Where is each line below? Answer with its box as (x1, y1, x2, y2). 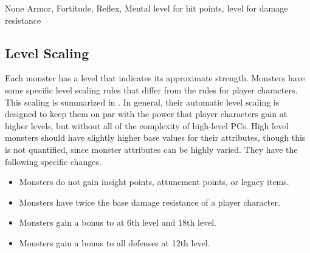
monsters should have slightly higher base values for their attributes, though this (5, 131, 306, 144)
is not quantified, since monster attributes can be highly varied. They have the (5, 143, 298, 155)
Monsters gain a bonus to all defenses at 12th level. (19, 236, 210, 249)
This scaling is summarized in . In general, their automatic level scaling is (5, 95, 280, 108)
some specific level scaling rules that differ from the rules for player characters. (5, 83, 298, 96)
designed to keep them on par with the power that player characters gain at (5, 107, 288, 120)
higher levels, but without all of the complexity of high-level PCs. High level (5, 119, 289, 132)
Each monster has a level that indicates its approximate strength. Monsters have (5, 72, 305, 84)
